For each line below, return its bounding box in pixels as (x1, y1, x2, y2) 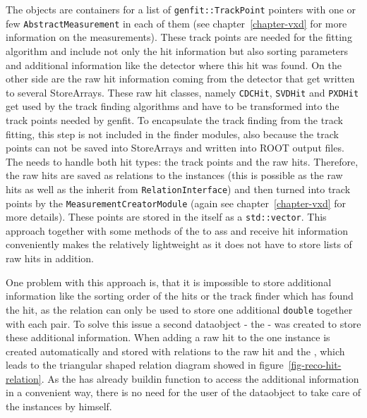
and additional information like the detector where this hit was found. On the (6, 57, 342, 72)
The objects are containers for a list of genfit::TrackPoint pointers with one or (6, 2, 356, 16)
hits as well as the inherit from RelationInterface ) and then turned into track (6, 181, 351, 196)
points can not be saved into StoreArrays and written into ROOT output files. (6, 140, 344, 155)
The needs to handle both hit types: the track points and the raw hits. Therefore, (6, 154, 359, 168)
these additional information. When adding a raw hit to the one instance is (6, 330, 330, 345)
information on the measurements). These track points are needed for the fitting (6, 30, 352, 44)
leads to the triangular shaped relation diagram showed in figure (6, 357, 284, 372)
